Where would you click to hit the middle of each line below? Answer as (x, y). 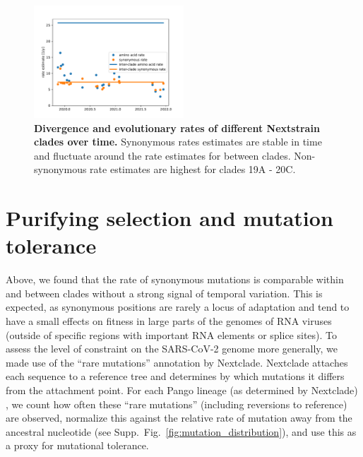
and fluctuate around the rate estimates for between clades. (162, 155)
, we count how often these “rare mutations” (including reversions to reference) (177, 404)
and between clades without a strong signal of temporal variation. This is (164, 293)
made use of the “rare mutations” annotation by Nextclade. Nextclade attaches (177, 362)
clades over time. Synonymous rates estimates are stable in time (178, 142)
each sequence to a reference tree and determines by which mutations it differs (175, 376)
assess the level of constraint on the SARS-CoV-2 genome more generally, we (172, 349)
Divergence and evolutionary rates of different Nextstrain (177, 127)
